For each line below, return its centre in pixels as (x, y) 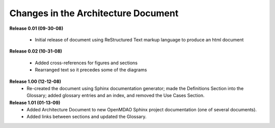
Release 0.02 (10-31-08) (36, 51)
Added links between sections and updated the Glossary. (87, 117)
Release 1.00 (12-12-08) (35, 81)
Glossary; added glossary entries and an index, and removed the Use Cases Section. (116, 96)
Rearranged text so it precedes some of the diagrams (91, 70)
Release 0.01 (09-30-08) (36, 28)
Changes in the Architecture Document (94, 13)
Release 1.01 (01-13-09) (35, 102)
